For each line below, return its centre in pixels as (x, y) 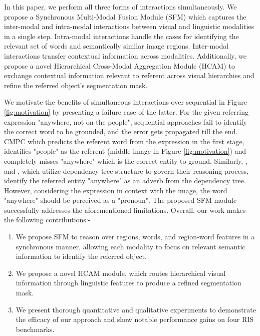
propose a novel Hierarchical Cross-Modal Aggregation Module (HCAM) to (119, 65)
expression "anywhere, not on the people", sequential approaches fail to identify (125, 121)
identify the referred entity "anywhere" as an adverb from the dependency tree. (125, 181)
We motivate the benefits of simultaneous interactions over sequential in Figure (125, 102)
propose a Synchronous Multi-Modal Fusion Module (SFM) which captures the (125, 16)
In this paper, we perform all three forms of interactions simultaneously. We (120, 7)
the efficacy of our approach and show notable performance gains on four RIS (135, 319)
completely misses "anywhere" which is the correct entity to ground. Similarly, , (126, 160)
